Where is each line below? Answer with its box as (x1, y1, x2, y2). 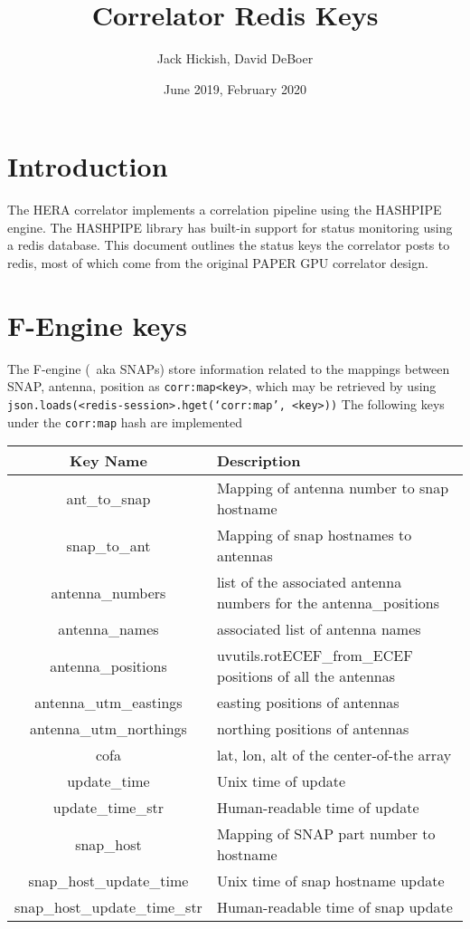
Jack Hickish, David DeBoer (156, 49, 314, 68)
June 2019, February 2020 (164, 79, 306, 98)
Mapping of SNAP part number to (216, 823, 436, 845)
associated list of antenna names (216, 618, 421, 640)
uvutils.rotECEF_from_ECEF (216, 645, 413, 666)
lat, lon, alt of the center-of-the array (216, 744, 452, 766)
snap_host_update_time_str (14, 896, 202, 918)
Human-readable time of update (216, 797, 419, 819)
